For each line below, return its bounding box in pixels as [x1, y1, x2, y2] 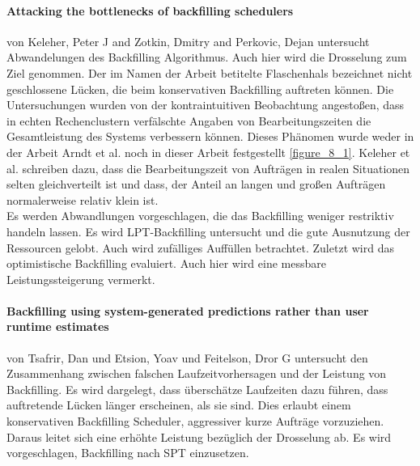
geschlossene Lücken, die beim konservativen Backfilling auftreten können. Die [6, 80, 394, 97]
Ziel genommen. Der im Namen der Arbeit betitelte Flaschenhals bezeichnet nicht [6, 64, 413, 81]
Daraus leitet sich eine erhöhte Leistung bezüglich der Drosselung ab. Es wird [6, 428, 392, 445]
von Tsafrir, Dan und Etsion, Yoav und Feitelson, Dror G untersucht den [6, 349, 368, 366]
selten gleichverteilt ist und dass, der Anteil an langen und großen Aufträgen [6, 176, 386, 193]
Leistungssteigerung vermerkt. [6, 270, 155, 287]
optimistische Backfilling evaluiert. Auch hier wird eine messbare [6, 255, 326, 272]
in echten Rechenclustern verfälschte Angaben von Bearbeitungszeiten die [6, 112, 371, 129]
